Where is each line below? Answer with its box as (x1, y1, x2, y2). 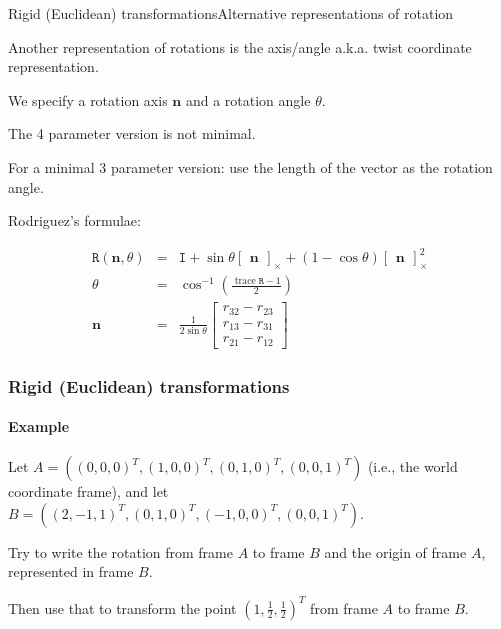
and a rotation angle (185, 89, 311, 110)
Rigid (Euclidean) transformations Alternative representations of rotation (8, 3, 454, 23)
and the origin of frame (324, 541, 467, 562)
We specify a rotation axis (8, 89, 168, 110)
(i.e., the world (367, 456, 458, 477)
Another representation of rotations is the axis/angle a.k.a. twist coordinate (8, 36, 472, 57)
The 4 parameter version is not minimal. (8, 123, 256, 144)
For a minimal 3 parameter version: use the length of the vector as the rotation (8, 156, 493, 177)
